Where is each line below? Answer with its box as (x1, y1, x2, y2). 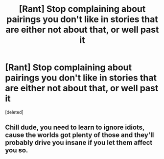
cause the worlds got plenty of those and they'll (5, 131, 154, 139)
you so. (5, 146, 28, 155)
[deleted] (5, 109, 23, 115)
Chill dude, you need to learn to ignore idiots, (5, 123, 145, 132)
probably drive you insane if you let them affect (5, 139, 153, 147)
